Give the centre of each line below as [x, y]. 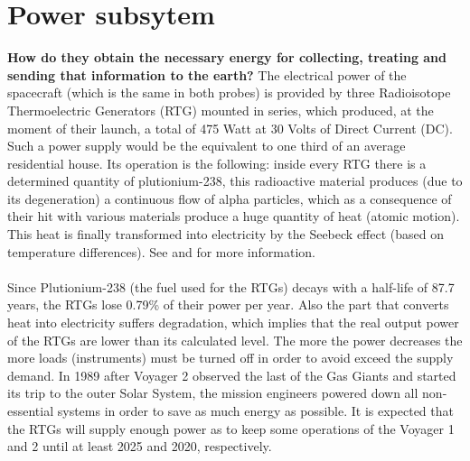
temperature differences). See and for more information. [161, 251]
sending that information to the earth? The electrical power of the [207, 74]
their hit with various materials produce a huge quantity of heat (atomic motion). [234, 216]
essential [31, 410]
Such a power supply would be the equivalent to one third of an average [207, 146]
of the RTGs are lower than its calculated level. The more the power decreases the [235, 340]
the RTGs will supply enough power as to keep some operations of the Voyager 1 [231, 428]
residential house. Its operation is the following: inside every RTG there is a [217, 163]
